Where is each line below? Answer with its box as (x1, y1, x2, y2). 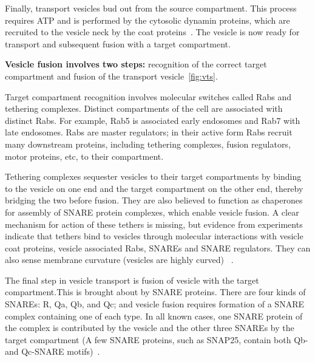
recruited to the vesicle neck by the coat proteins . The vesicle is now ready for (5, 26, 300, 38)
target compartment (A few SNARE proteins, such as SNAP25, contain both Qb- (5, 333, 308, 346)
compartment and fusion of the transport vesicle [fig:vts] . (5, 69, 218, 82)
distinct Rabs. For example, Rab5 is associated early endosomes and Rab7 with (5, 114, 300, 126)
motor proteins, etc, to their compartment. (5, 149, 164, 162)
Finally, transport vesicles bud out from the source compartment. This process (5, 2, 297, 14)
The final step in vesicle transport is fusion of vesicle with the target (5, 273, 259, 286)
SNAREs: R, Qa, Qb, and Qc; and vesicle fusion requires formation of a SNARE (5, 298, 304, 310)
